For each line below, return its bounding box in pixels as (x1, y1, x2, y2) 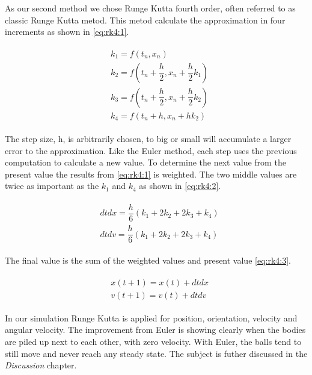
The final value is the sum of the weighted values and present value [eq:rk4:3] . (5, 254, 291, 267)
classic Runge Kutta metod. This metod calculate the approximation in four (5, 13, 286, 26)
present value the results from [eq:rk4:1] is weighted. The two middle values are (5, 167, 297, 180)
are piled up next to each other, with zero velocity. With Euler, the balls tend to (5, 335, 302, 347)
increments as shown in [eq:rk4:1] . (5, 25, 129, 38)
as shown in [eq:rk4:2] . (139, 179, 221, 192)
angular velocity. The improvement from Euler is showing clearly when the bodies (5, 323, 306, 336)
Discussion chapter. (5, 359, 77, 371)
